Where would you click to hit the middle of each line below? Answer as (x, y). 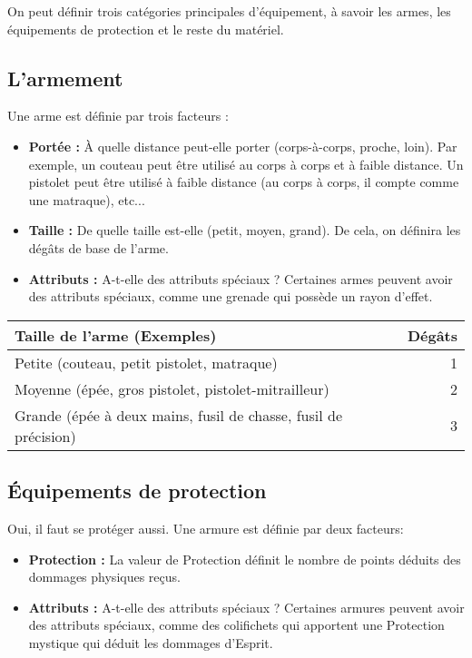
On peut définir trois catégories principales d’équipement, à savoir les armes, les (229, 11)
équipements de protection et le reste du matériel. (146, 29)
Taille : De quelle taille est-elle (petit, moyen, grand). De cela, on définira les (245, 230)
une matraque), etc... (87, 199)
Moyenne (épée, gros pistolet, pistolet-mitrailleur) (172, 388)
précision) (45, 436)
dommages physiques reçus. (104, 577)
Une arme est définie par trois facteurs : (118, 116)
